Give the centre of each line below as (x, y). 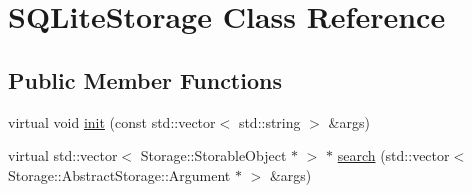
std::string (269, 121)
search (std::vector (393, 155)
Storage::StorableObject (213, 155)
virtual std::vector (63, 155)
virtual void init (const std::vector (112, 121)
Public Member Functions (145, 79)
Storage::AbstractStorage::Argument (119, 174)
